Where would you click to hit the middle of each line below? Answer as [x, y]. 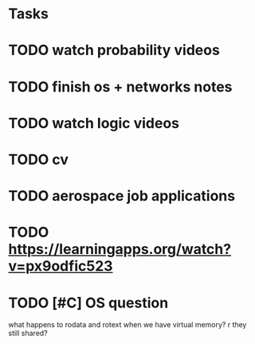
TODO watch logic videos [94, 123]
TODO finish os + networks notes [120, 86]
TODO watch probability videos [114, 51]
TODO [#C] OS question [88, 303]
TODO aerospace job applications [122, 196]
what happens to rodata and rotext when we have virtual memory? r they [127, 325]
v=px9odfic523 [61, 266]
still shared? [28, 333]
